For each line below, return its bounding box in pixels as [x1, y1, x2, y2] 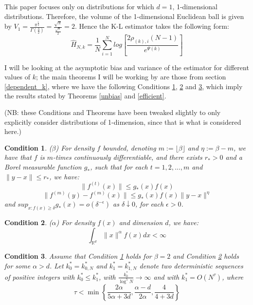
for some [4, 260, 31, 270]
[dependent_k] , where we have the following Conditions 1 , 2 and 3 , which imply [4, 81, 243, 91]
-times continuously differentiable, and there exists [53, 152, 202, 162]
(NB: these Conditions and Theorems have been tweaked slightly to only [4, 107, 221, 117]
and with [153, 271, 180, 282]
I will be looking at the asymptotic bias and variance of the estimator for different [4, 62, 249, 72]
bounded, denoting [103, 142, 156, 152]
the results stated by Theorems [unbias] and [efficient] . [4, 91, 166, 101]
